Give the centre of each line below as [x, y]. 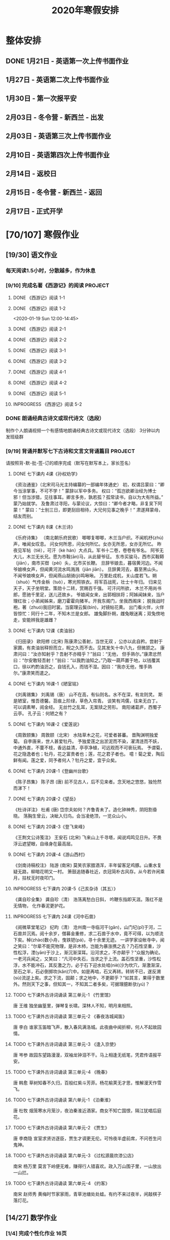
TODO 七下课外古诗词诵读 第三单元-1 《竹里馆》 [63, 995]
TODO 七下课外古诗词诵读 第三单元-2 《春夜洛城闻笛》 [70, 1016]
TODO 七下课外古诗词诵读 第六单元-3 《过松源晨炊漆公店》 [74, 1156]
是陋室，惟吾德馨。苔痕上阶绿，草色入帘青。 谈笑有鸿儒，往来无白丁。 [87, 701]
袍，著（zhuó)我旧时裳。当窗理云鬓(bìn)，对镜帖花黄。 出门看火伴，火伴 [89, 607]
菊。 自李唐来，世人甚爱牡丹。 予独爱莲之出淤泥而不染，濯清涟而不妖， [87, 741]
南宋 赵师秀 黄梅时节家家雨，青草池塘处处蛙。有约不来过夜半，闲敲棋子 [87, 1194]
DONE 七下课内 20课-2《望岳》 [46, 799]
